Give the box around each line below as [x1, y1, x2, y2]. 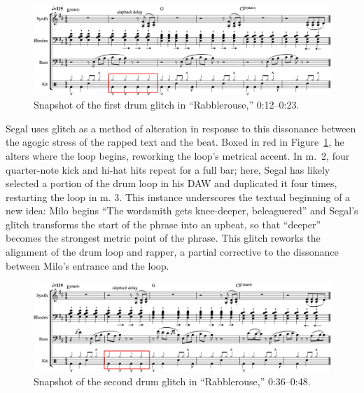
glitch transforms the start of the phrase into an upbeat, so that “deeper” [6, 216, 321, 231]
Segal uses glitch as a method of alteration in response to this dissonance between [6, 120, 356, 135]
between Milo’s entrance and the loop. [6, 258, 169, 273]
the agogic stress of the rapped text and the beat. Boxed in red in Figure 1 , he [6, 135, 344, 149]
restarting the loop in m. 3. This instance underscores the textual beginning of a [6, 189, 351, 204]
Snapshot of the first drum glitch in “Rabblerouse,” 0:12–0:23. [34, 97, 300, 112]
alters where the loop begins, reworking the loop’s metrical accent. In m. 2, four [6, 148, 350, 163]
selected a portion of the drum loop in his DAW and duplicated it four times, [6, 176, 337, 191]
